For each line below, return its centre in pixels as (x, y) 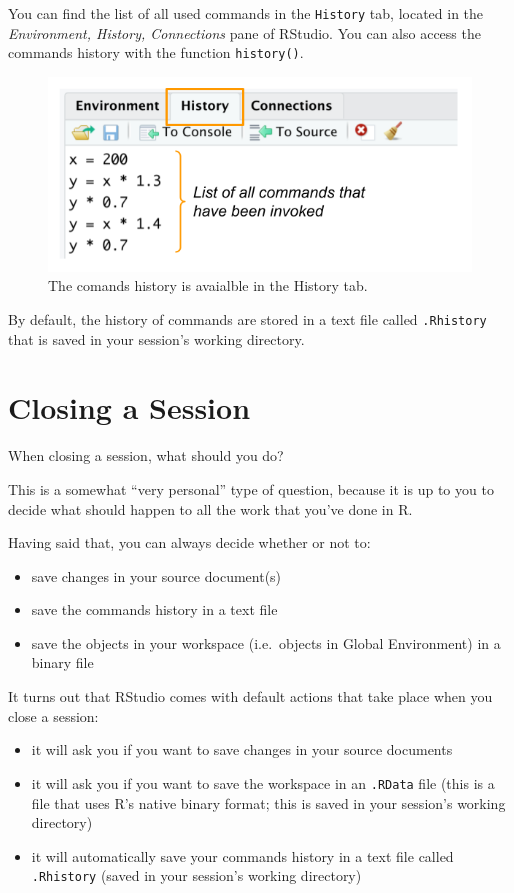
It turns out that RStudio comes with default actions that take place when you (250, 696)
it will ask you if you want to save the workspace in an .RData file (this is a (263, 782)
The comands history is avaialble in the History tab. (208, 285)
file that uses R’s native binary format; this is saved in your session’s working (268, 802)
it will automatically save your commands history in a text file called (242, 855)
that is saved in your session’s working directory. (156, 338)
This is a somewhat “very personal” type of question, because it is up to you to (251, 488)
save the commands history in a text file (154, 609)
